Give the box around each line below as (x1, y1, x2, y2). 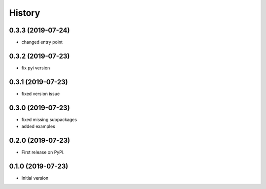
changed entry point (21, 39, 63, 45)
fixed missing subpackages (21, 116, 77, 123)
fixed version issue (21, 91, 60, 96)
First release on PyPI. (21, 149, 65, 155)
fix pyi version (21, 64, 50, 71)
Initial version (21, 175, 49, 181)
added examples (21, 124, 55, 129)
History (9, 7, 40, 18)
